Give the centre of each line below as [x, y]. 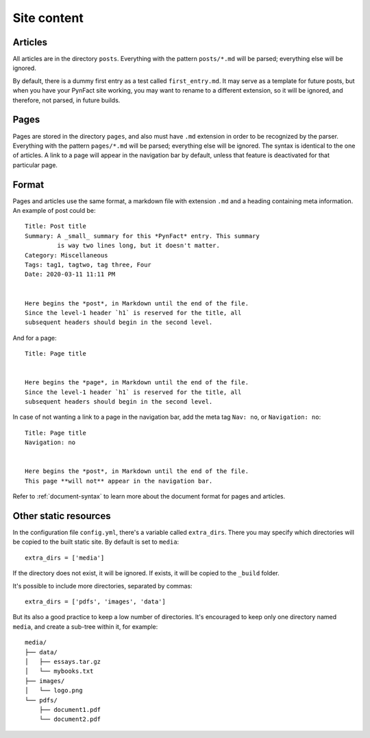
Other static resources [62, 516]
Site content [48, 18]
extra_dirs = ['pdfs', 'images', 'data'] [95, 602]
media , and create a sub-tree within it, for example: [85, 626]
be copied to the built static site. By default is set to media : [96, 542]
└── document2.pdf [70, 719]
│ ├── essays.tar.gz [63, 661]
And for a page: [35, 338]
